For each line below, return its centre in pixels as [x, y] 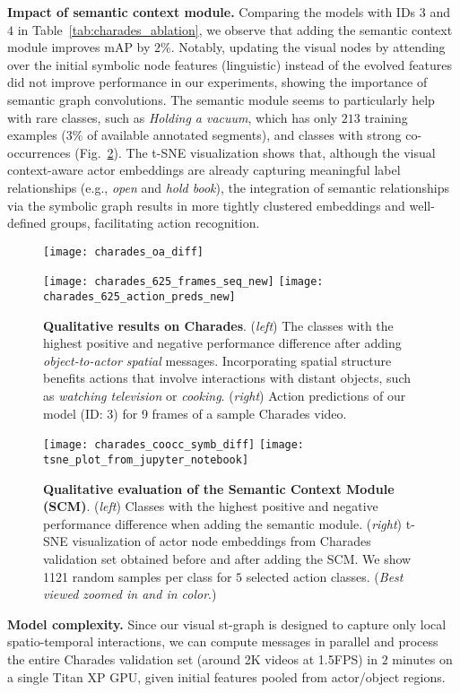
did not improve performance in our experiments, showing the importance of [217, 82]
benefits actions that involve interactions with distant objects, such [227, 378]
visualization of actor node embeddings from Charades [221, 541]
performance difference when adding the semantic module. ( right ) [223, 523]
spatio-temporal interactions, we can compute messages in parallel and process [223, 641]
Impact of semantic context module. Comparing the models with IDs [212, 12]
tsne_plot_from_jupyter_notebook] [146, 459]
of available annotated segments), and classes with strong [244, 135]
